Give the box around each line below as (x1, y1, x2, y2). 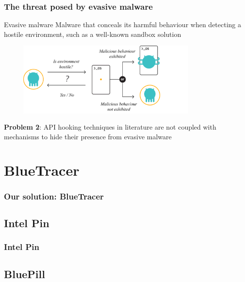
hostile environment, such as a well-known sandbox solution (4, 29, 181, 39)
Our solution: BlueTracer (4, 190, 104, 202)
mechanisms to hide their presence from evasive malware (4, 131, 172, 141)
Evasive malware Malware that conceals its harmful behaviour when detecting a (4, 19, 242, 30)
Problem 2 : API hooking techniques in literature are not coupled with (4, 122, 216, 132)
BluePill (4, 266, 45, 281)
